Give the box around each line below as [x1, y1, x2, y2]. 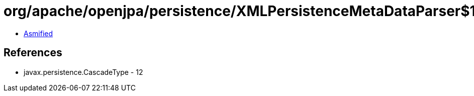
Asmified [24, 29, 53, 38]
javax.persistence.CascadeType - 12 [24, 67, 143, 76]
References [4, 46, 62, 59]
